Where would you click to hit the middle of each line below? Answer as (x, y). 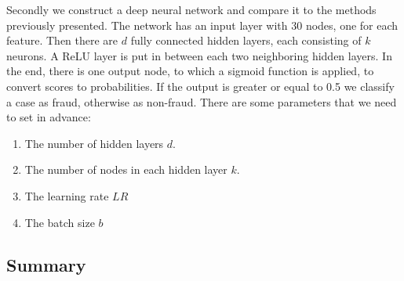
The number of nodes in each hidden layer (126, 169)
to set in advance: (49, 117)
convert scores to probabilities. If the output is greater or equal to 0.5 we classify (200, 86)
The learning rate (67, 195)
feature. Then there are (62, 40)
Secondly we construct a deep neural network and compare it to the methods (191, 9)
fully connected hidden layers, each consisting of (246, 40)
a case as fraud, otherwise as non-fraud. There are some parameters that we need (202, 101)
